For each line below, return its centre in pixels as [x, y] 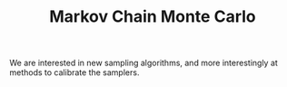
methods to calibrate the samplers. [74, 72]
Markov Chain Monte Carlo [153, 17]
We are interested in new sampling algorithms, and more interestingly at [144, 63]
